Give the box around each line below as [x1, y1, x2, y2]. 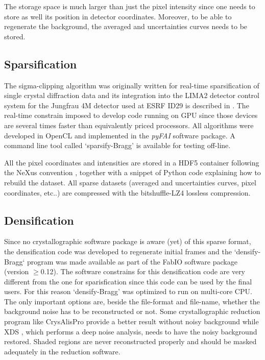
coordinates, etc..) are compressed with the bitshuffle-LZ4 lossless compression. [4, 187, 251, 198]
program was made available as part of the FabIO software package [27, 256, 237, 267]
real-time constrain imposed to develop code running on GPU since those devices [4, 110, 258, 121]
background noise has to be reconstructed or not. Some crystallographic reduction [4, 306, 260, 317]
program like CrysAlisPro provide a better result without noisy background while [4, 316, 259, 327]
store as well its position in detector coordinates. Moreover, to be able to [4, 11, 232, 21]
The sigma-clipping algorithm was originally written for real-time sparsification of [4, 80, 259, 90]
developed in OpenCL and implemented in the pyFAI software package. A [4, 130, 235, 140]
